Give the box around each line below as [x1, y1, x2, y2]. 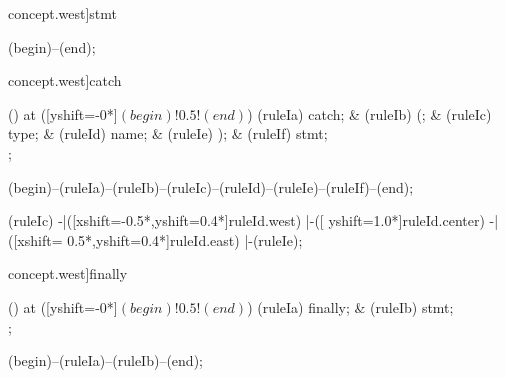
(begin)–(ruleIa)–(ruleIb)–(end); [8, 350, 203, 371]
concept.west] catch [8, 70, 122, 91]
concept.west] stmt [8, 3, 118, 23]
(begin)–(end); [8, 36, 96, 57]
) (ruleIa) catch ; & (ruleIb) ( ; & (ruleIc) [247, 103, 492, 124]
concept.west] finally [8, 263, 128, 284]
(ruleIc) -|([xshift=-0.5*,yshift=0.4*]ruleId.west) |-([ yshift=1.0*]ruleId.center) [8, 210, 485, 231]
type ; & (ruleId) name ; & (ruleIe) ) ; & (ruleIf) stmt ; [8, 123, 328, 144]
